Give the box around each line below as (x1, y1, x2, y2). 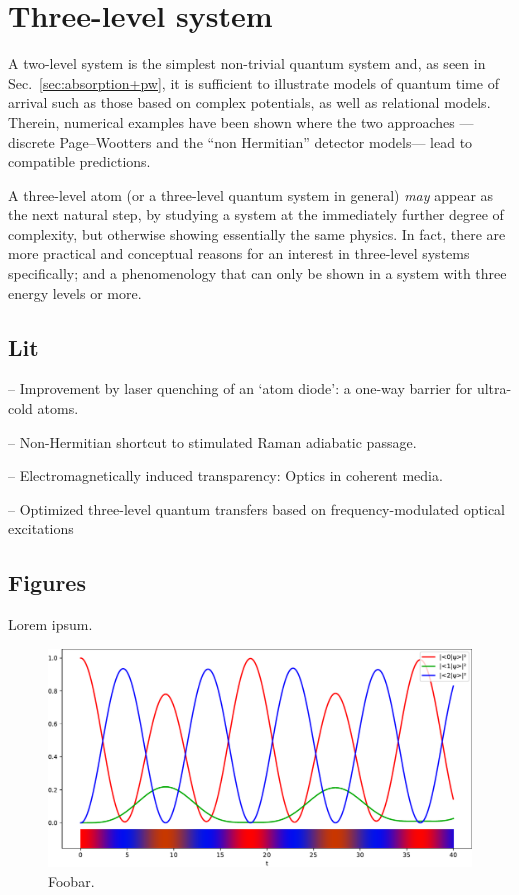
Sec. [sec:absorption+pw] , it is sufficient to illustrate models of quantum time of (8, 72, 499, 93)
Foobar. (48, 870, 95, 891)
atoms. (37, 398, 79, 419)
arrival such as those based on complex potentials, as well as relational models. (8, 92, 491, 113)
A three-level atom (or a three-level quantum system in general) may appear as (8, 184, 494, 205)
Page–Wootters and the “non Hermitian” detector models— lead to (59, 131, 473, 152)
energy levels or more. (8, 282, 142, 303)
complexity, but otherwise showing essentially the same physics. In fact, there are (8, 223, 506, 244)
